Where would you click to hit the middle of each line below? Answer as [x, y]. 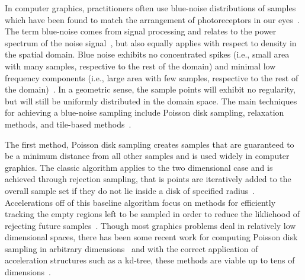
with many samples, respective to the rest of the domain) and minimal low [140, 66]
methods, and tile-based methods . [68, 124]
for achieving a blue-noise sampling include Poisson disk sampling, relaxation [145, 112]
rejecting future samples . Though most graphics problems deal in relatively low [150, 225]
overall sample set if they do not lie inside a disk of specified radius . [130, 190]
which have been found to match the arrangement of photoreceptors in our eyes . [152, 19]
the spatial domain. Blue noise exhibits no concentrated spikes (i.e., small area [147, 54]
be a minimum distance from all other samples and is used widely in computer [147, 156]
